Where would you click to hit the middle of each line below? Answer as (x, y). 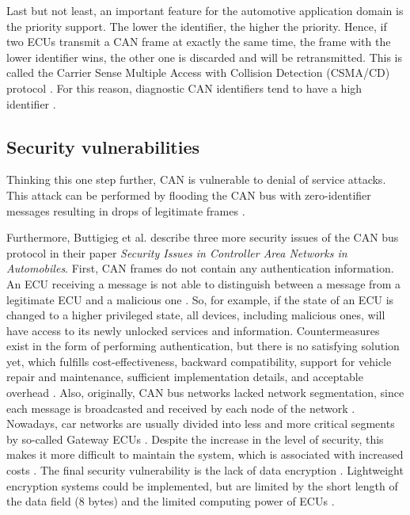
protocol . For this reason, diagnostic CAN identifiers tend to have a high (184, 88)
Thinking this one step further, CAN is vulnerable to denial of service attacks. (196, 179)
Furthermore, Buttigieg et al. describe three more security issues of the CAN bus (203, 237)
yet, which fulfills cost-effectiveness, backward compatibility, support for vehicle (199, 361)
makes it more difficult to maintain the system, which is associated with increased (205, 454)
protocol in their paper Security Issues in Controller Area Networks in (177, 252)
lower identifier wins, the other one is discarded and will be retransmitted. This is (205, 57)
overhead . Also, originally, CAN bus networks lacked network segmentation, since (205, 393)
